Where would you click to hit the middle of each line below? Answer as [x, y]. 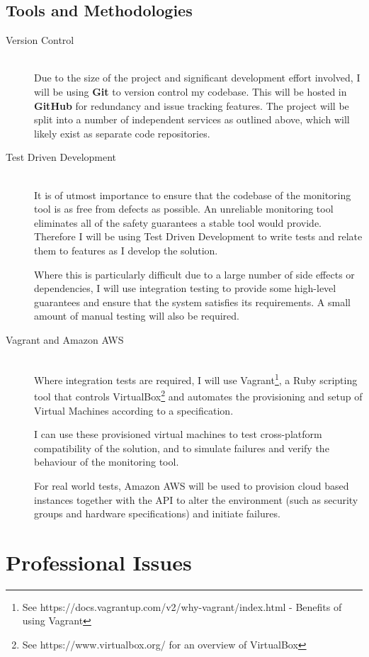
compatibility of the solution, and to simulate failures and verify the [182, 448]
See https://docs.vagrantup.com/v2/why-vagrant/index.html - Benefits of [182, 606]
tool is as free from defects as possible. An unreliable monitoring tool [184, 209]
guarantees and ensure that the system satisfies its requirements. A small [192, 302]
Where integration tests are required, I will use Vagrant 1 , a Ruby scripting [196, 379]
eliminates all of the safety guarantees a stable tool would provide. [178, 222]
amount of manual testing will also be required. [137, 316]
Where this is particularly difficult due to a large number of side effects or [194, 274]
